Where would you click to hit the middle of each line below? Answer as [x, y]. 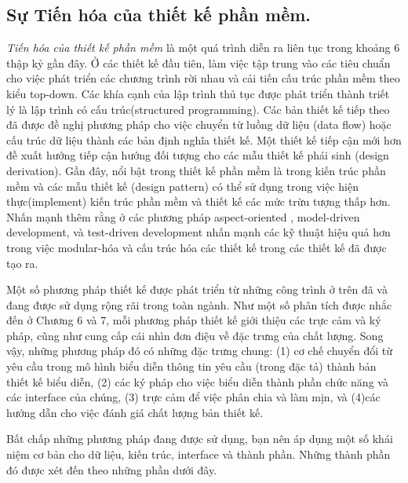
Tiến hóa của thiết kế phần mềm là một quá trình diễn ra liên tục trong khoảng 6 [203, 48]
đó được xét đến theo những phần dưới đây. [112, 469]
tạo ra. [22, 263]
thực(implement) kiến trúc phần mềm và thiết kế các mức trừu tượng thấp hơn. [199, 201]
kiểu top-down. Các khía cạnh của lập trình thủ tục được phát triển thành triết [198, 93]
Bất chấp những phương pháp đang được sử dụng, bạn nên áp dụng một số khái [200, 439]
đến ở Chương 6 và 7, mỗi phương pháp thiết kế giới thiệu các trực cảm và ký [194, 320]
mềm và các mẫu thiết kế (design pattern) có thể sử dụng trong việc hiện [182, 186]
